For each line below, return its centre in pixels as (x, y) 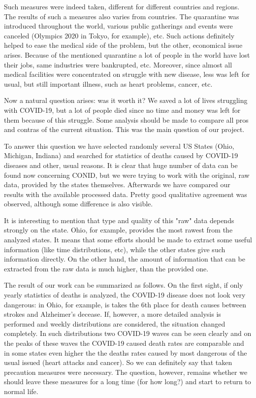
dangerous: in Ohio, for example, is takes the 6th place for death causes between (125, 304)
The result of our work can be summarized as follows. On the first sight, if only (124, 285)
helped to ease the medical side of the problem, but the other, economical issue (123, 45)
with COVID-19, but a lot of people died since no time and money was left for (122, 110)
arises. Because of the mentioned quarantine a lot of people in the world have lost (127, 54)
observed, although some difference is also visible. (79, 204)
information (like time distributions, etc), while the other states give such (115, 249)
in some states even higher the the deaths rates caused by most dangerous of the (126, 352)
